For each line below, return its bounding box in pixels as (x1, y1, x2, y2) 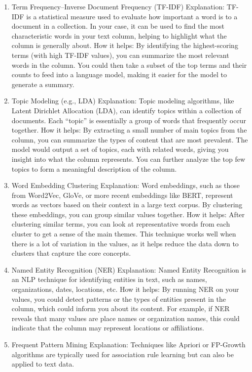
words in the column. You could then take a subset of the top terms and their (11, 59, 247, 70)
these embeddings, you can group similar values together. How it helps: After (11, 209, 245, 219)
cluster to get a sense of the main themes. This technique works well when (11, 229, 236, 239)
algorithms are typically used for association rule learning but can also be (11, 349, 234, 359)
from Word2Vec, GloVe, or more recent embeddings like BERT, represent (11, 189, 233, 200)
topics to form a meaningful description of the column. (11, 163, 177, 174)
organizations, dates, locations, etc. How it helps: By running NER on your (11, 284, 239, 294)
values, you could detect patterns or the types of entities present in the (11, 293, 226, 304)
